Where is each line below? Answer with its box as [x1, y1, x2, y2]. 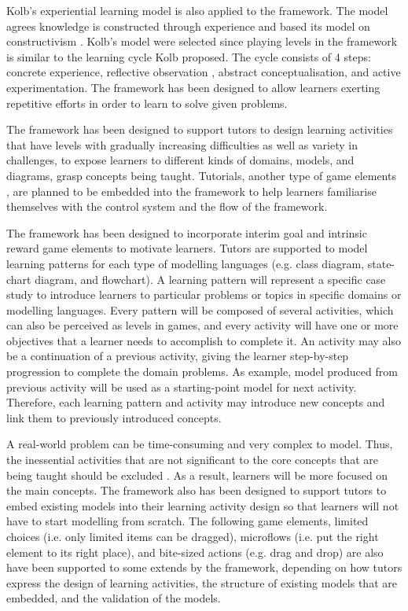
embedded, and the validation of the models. [6, 590, 221, 606]
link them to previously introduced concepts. [6, 409, 222, 425]
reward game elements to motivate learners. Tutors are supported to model [6, 240, 368, 256]
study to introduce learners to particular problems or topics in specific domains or [6, 286, 402, 303]
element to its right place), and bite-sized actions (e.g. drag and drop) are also [6, 543, 384, 560]
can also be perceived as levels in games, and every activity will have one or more [6, 317, 399, 333]
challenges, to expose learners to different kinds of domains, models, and [6, 152, 355, 168]
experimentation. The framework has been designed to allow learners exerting [6, 79, 380, 95]
